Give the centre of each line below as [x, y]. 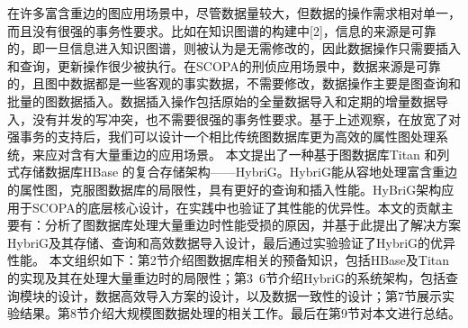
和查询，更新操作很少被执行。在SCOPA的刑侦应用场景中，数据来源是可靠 [224, 65]
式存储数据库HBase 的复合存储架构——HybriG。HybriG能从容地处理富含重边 [232, 172]
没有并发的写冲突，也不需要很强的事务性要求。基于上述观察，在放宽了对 [246, 118]
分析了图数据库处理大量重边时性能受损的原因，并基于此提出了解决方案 [252, 225]
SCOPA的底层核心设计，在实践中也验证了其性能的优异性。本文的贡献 [236, 207]
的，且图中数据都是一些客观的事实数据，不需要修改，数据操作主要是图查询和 [234, 83]
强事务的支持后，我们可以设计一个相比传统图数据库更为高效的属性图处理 [221, 137]
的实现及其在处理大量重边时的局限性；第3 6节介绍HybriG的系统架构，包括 [227, 277]
